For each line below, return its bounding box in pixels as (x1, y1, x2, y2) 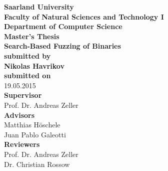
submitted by (4, 50, 51, 61)
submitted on (4, 70, 51, 81)
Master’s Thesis (4, 31, 59, 41)
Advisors (4, 109, 35, 120)
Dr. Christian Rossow (4, 158, 70, 169)
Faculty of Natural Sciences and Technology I (4, 11, 164, 22)
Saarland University (4, 2, 74, 12)
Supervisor (4, 90, 42, 100)
